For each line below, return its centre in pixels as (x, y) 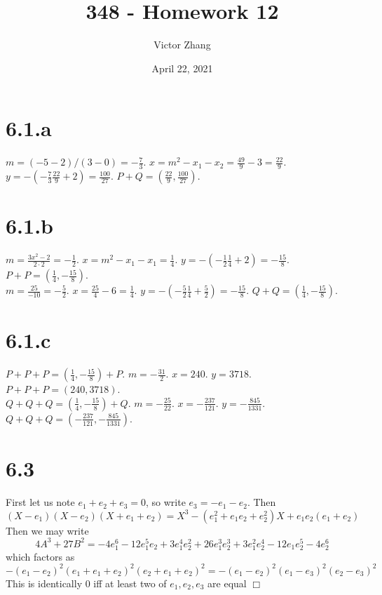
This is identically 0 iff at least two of (86, 583)
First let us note (40, 502)
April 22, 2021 (182, 68)
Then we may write (47, 530)
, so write (166, 502)
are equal (227, 583)
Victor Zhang (182, 45)
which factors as (40, 556)
